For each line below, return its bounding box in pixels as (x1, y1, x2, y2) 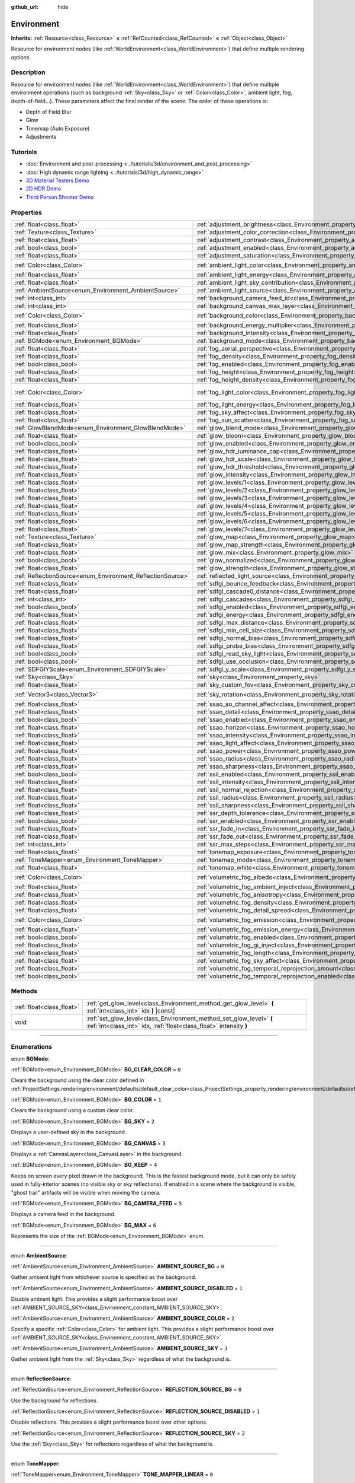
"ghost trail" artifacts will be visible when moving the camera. (11, 1189, 161, 1196)
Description (11, 68, 46, 77)
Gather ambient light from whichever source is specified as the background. (11, 1274, 196, 1281)
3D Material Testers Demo (25, 177, 90, 184)
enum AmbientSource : (11, 1252, 67, 1259)
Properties (11, 208, 43, 217)
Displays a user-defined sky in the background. (11, 1129, 127, 1136)
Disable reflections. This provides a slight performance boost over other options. (11, 1418, 208, 1426)
